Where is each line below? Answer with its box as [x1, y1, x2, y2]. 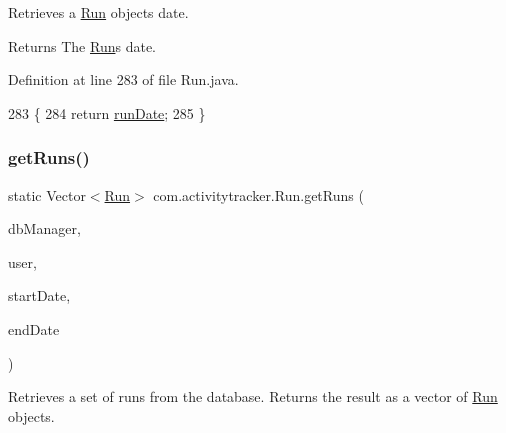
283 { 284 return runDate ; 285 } [8, 102, 206, 123]
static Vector [8, 184, 86, 205]
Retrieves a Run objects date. [8, 2, 189, 22]
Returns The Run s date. [8, 35, 156, 56]
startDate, [8, 285, 71, 306]
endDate [8, 318, 60, 339]
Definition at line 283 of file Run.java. [8, 69, 239, 90]
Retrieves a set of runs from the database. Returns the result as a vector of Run [8, 386, 498, 407]
